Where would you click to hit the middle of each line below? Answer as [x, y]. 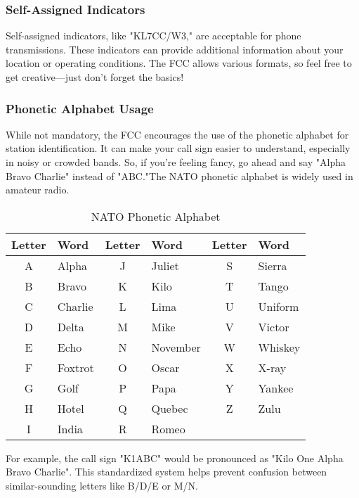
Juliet [165, 265]
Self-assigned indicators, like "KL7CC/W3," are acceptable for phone [154, 36]
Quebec [170, 408]
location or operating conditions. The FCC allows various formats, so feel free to [179, 63]
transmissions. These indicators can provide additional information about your [175, 49]
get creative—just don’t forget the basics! [95, 77]
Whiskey [279, 347]
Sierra [273, 265]
